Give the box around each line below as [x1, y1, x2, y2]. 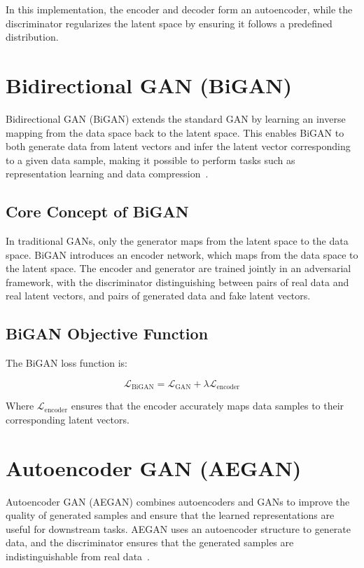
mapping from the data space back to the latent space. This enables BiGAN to [6, 125, 344, 140]
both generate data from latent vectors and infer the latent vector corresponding [6, 139, 351, 154]
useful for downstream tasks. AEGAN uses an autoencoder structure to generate [6, 521, 351, 536]
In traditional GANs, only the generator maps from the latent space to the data [6, 234, 349, 248]
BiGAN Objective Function [6, 323, 209, 344]
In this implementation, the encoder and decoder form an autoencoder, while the [6, 2, 353, 16]
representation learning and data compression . [6, 166, 209, 181]
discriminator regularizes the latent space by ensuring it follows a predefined [6, 15, 332, 30]
